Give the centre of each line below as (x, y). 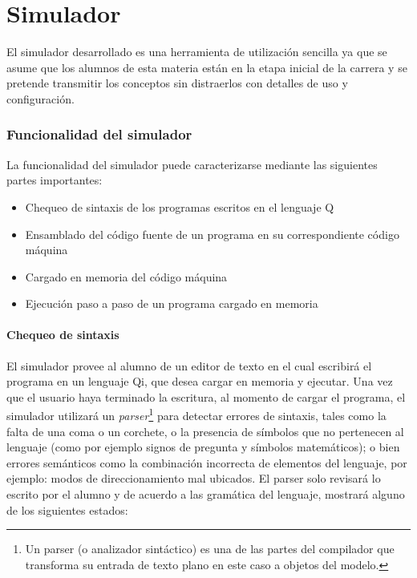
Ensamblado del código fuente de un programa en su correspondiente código (212, 234)
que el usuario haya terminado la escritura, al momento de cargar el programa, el (206, 396)
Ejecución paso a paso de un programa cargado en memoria (172, 303)
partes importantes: (55, 180)
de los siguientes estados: (67, 509)
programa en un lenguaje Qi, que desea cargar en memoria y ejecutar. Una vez (200, 381)
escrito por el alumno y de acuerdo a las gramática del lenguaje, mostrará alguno (206, 494)
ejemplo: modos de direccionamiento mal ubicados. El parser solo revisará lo (194, 478)
